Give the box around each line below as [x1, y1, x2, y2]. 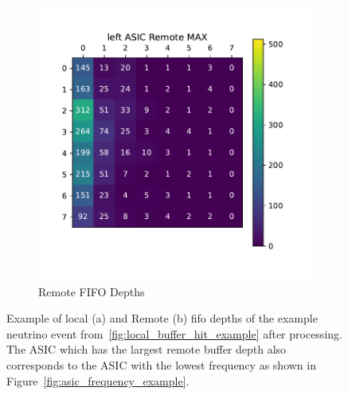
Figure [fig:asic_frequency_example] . [6, 372, 190, 389]
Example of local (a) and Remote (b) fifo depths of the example [6, 310, 318, 327]
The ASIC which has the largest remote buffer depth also [6, 341, 287, 358]
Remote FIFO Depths [38, 283, 145, 299]
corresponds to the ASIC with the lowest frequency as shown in [6, 356, 316, 373]
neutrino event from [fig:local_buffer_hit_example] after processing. [6, 325, 342, 342]
